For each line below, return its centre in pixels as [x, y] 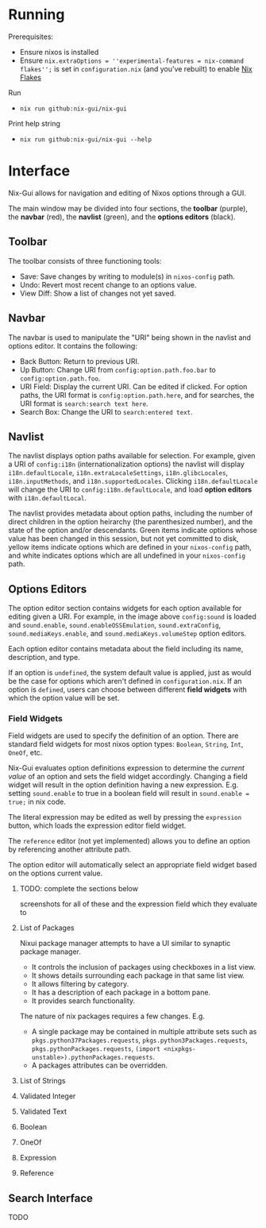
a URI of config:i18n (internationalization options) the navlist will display [126, 464]
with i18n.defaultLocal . [48, 498]
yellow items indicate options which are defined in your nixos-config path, [130, 547]
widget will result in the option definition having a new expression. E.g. [123, 785]
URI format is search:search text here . [84, 404]
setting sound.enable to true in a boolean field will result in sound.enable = [129, 794]
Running [37, 15]
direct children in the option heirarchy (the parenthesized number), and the [131, 522]
